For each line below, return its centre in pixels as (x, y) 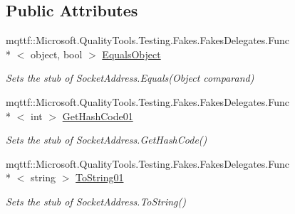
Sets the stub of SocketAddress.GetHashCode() (107, 140)
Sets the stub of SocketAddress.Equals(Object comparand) (130, 78)
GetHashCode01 (98, 116)
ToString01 (100, 177)
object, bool (56, 54)
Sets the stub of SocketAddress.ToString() (96, 201)
